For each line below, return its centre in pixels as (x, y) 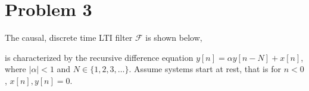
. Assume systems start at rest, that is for (205, 69)
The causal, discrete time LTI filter (69, 38)
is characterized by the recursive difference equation (99, 57)
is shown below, (174, 38)
